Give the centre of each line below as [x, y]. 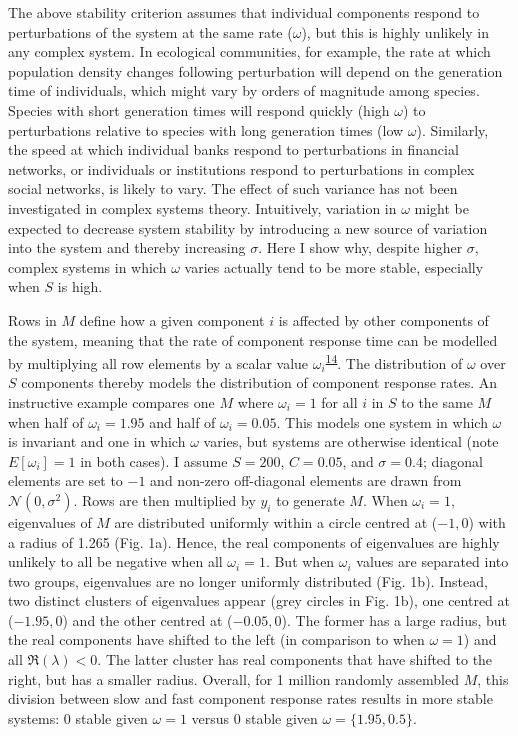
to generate [310, 499]
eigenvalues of [50, 521]
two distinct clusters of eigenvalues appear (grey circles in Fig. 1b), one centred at [259, 600]
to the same [437, 401]
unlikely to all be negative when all [115, 561]
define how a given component [172, 319]
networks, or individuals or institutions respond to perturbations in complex [241, 168]
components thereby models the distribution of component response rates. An [259, 382]
